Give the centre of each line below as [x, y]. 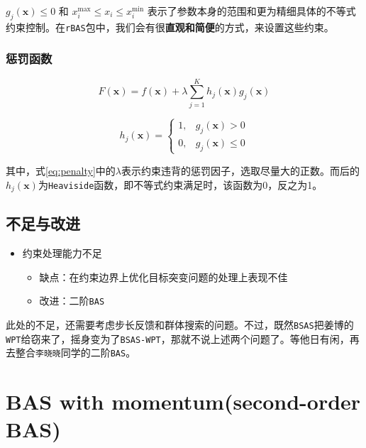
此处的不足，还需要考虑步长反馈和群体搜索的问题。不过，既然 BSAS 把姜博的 [180, 325]
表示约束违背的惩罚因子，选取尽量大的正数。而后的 [240, 170]
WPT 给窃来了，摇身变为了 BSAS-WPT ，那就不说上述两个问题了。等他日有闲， [178, 338]
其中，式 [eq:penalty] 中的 [61, 170]
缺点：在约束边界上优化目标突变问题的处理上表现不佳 [163, 277]
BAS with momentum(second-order [183, 401]
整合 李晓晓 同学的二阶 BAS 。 [76, 353]
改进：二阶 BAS [72, 301]
